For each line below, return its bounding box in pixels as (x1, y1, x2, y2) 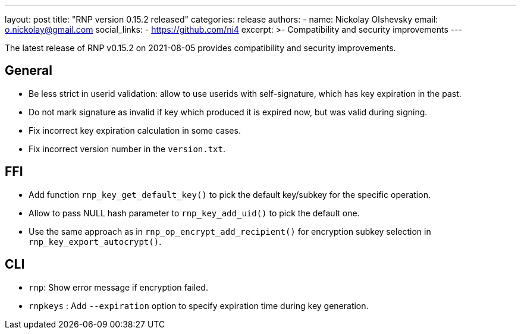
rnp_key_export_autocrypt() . (29, 236, 162, 247)
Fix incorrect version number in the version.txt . (29, 143, 225, 154)
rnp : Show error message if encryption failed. (29, 282, 208, 292)
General (5, 63, 53, 78)
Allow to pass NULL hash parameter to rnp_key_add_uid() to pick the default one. (29, 207, 360, 218)
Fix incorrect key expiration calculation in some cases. (29, 125, 241, 136)
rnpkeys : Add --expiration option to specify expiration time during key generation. (29, 300, 369, 311)
